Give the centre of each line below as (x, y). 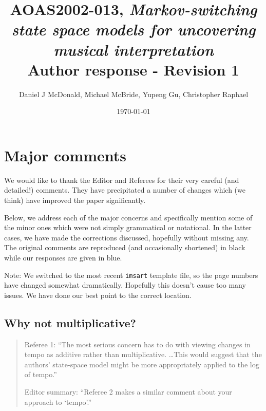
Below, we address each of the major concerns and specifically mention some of (128, 217)
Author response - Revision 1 (134, 69)
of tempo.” (41, 374)
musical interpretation (134, 49)
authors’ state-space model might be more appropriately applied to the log (142, 364)
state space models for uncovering (134, 29)
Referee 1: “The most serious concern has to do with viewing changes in (137, 344)
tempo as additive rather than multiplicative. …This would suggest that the (143, 354)
